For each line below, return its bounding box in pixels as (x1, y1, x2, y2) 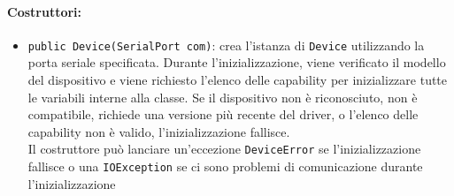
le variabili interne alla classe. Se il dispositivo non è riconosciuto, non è (27, 87, 418, 106)
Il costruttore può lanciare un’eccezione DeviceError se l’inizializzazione (27, 139, 421, 158)
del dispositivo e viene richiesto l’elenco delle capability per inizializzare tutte (27, 71, 448, 89)
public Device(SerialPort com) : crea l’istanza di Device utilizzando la (27, 35, 425, 54)
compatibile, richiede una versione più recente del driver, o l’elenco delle (27, 105, 419, 124)
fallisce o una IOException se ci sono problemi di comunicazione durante (27, 157, 423, 176)
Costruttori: (7, 2, 82, 20)
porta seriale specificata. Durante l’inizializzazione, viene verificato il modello (27, 53, 446, 72)
